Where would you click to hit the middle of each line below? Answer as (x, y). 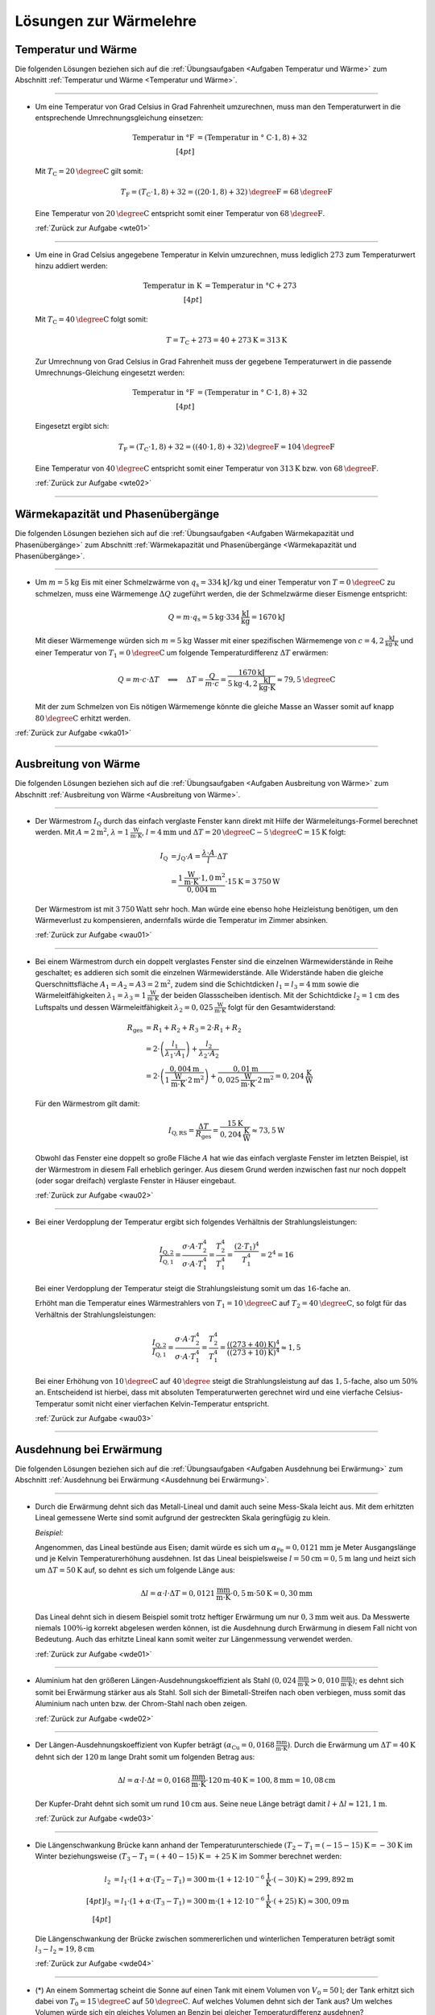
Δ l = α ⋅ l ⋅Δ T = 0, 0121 (178, 1593)
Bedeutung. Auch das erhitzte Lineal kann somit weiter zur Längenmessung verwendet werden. (194, 1639)
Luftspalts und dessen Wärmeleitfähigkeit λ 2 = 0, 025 (124, 1008)
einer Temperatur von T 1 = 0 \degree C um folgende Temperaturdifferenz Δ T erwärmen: (182, 653)
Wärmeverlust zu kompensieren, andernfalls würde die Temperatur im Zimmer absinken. (182, 920)
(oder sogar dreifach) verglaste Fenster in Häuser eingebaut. (136, 1180)
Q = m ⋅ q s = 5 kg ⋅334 (204, 618)
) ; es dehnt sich (378, 1681)
